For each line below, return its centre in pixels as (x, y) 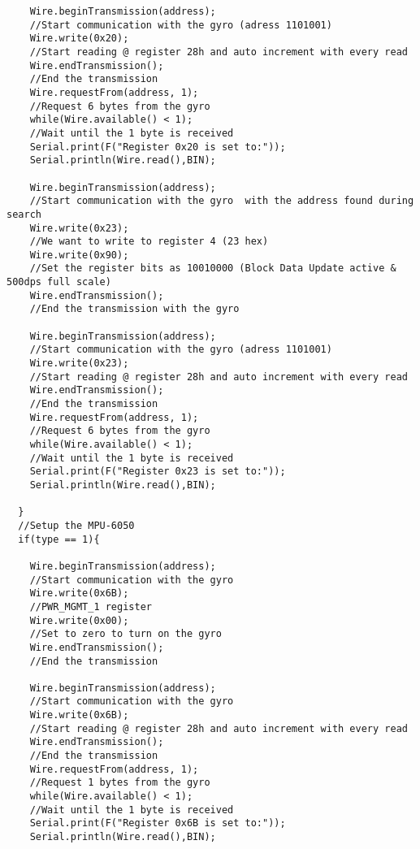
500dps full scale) (59, 282)
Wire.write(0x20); (79, 39)
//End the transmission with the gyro (134, 309)
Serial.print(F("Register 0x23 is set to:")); (158, 472)
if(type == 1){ (59, 539)
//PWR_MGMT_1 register (91, 606)
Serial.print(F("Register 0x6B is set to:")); (158, 823)
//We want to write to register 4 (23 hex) (149, 242)
